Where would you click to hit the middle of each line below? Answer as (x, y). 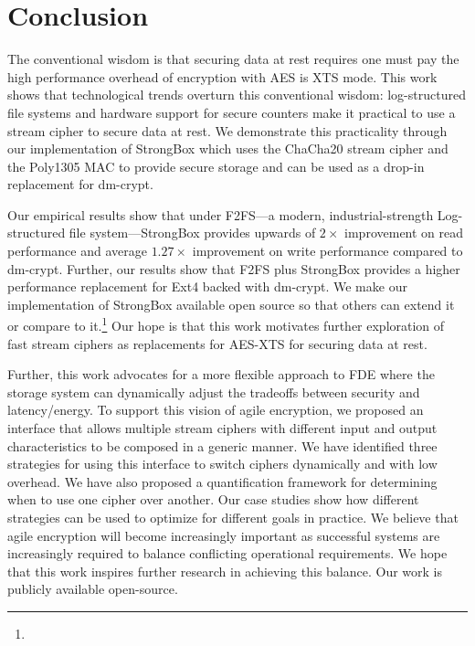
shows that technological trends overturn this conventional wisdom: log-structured (237, 95)
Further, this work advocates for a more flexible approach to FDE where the (221, 374)
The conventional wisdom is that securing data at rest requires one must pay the (233, 59)
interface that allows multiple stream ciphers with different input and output (222, 428)
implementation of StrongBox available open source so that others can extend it (231, 304)
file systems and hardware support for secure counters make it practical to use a (232, 112)
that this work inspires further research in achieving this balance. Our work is (225, 571)
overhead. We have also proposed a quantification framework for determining (222, 481)
